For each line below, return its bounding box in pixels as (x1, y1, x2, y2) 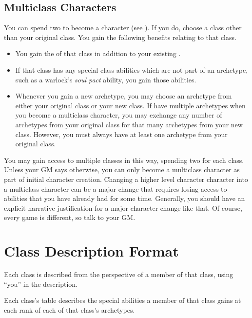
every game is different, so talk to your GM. (4, 212, 136, 222)
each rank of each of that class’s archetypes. (4, 304, 135, 315)
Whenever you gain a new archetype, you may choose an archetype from (15, 91, 232, 101)
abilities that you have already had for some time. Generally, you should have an (4, 193, 245, 203)
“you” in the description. (4, 278, 78, 289)
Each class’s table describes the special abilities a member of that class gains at (4, 295, 241, 305)
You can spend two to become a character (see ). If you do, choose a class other (4, 22, 242, 33)
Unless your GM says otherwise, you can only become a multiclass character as (4, 164, 240, 175)
